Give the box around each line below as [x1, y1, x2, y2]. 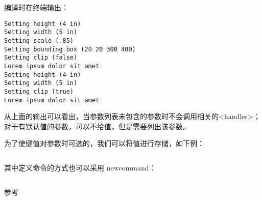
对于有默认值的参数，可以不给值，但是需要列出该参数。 [4, 121, 190, 131]
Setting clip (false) [4, 54, 78, 62]
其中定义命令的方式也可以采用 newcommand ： [4, 162, 156, 173]
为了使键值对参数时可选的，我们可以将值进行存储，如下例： [4, 138, 204, 149]
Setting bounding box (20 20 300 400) [4, 45, 136, 53]
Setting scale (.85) [4, 37, 74, 44]
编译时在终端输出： [4, 2, 68, 12]
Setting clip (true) [4, 88, 74, 95]
